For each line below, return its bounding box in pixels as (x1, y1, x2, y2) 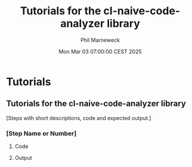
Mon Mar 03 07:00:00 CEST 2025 (58, 48, 142, 55)
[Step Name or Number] (6, 129, 77, 137)
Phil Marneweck (80, 36, 120, 43)
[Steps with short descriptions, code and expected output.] (6, 114, 151, 121)
